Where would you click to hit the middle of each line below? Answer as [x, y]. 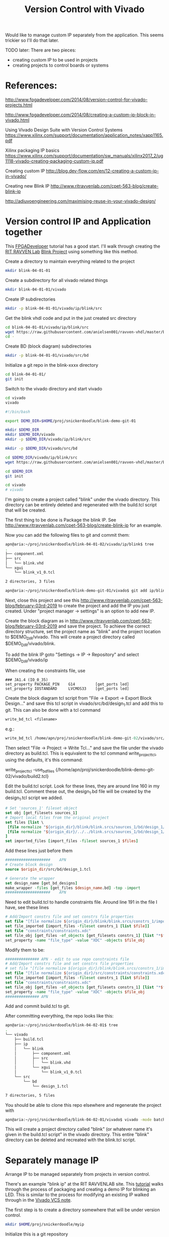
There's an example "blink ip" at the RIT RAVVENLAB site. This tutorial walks [84, 1184]
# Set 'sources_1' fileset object [41, 808]
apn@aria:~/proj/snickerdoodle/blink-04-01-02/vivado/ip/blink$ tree [80, 544]
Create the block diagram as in [37, 621]
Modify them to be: [25, 950]
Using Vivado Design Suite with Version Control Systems [64, 130]
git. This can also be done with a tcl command [53, 710]
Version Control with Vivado [84, 9]
